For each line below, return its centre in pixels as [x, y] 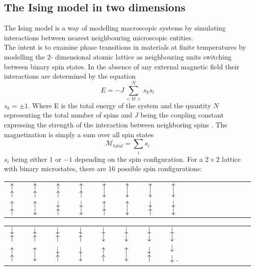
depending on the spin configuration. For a [139, 159]
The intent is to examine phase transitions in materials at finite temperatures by [125, 47]
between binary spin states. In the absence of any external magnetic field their [122, 66]
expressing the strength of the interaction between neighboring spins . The [116, 125]
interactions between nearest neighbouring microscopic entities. [99, 37]
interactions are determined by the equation [70, 76]
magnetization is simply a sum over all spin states [79, 134]
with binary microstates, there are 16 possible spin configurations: [103, 168]
